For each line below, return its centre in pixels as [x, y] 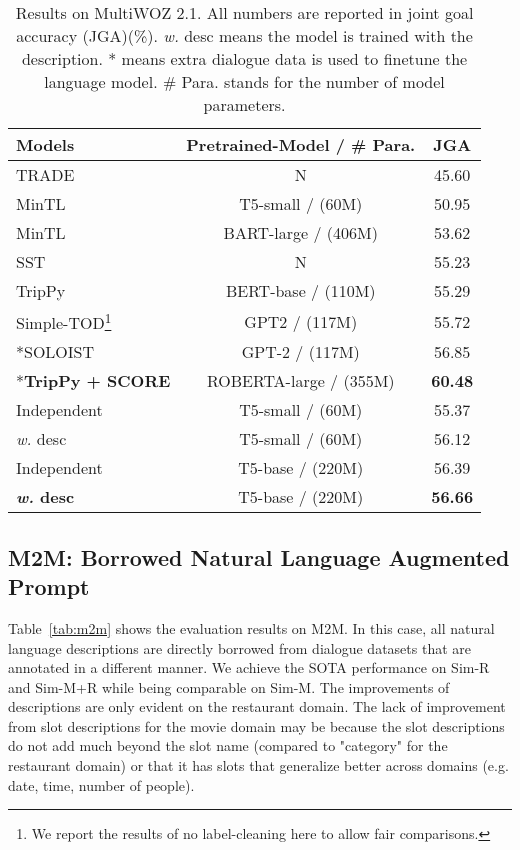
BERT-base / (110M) [300, 290]
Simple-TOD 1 [64, 321]
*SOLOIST [55, 352]
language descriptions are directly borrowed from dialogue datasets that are [239, 647]
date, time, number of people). [101, 784]
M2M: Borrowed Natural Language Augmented [259, 556]
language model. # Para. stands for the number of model [244, 81]
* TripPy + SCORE [93, 381]
